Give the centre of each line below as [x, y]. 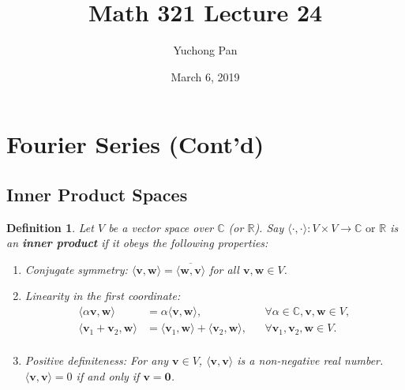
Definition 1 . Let [50, 227]
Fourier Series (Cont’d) [135, 144]
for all [224, 269]
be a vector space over [161, 227]
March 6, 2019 [205, 76]
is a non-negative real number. [310, 360]
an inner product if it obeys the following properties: [137, 243]
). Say [269, 227]
